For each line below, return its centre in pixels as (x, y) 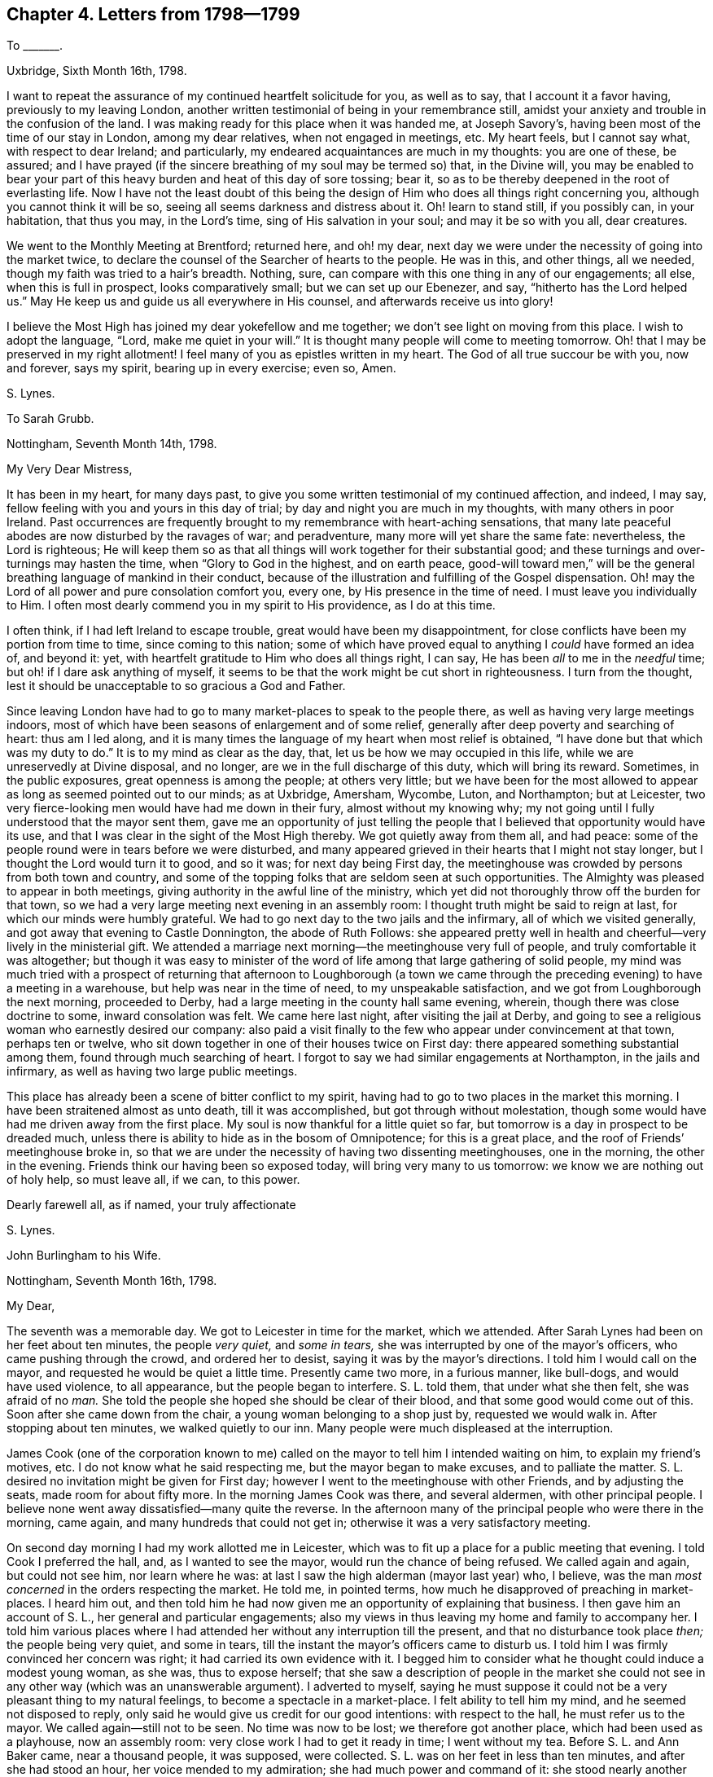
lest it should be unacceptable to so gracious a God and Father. (176, 686)
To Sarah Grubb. (50, 419)
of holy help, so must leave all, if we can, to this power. (153, 1180)
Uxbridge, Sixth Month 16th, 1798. (97, 71)
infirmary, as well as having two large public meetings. (152, 1071)
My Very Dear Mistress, (70, 469)
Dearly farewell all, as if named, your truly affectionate (151, 1205)
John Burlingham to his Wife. (84, 1256)
